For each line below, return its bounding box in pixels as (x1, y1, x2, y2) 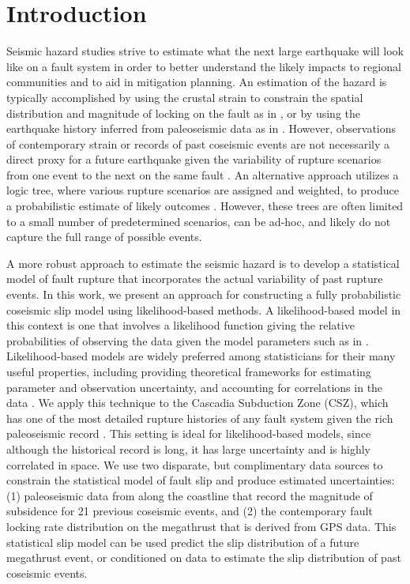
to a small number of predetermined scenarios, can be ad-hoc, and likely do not (6, 213, 391, 229)
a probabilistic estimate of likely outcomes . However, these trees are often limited (6, 198, 404, 214)
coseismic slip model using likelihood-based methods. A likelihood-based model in (6, 301, 401, 318)
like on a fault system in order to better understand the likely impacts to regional (6, 58, 401, 74)
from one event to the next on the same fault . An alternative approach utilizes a (6, 166, 399, 183)
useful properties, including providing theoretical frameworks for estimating (6, 364, 371, 379)
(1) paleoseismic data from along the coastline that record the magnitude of (6, 487, 373, 503)
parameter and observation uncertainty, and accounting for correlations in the (6, 379, 383, 395)
